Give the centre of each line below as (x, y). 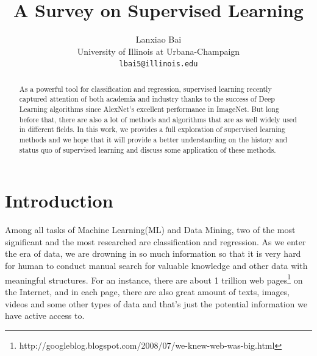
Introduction (59, 201)
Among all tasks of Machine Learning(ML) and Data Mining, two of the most (150, 230)
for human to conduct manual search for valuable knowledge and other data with (156, 266)
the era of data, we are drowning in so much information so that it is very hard (153, 253)
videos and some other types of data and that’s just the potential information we (156, 303)
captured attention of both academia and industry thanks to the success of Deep (147, 99)
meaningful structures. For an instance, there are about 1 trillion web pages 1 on (154, 279)
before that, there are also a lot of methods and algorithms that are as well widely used (158, 119)
